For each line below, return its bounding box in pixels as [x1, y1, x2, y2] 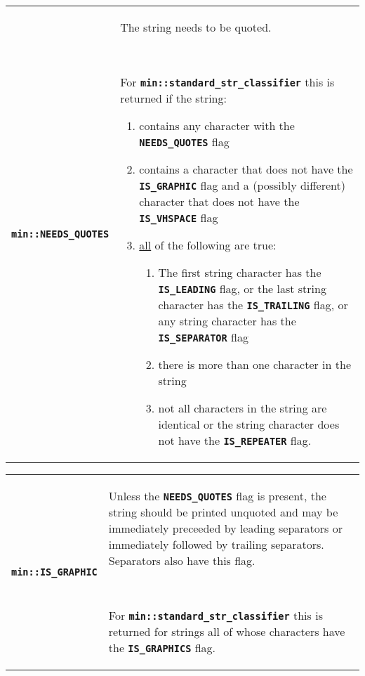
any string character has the [158, 313, 296, 329]
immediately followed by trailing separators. [108, 536, 324, 552]
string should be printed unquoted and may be [108, 504, 338, 520]
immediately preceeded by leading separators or [108, 520, 343, 536]
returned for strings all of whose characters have [108, 623, 345, 639]
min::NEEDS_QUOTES [11, 228, 109, 240]
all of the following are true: [139, 237, 277, 253]
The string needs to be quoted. [120, 19, 272, 35]
